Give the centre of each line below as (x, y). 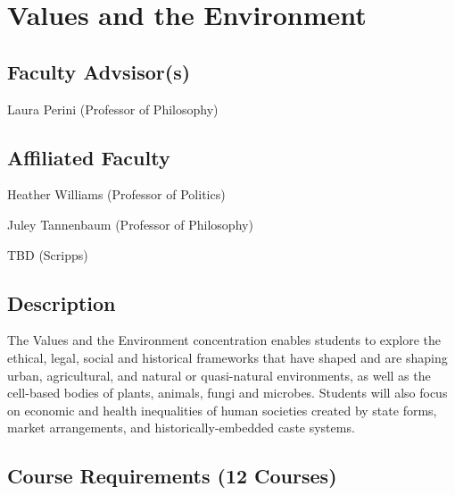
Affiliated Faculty (89, 157)
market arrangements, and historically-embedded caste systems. (181, 428)
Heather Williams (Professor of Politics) (116, 194)
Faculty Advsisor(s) (99, 71)
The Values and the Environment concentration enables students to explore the (224, 340)
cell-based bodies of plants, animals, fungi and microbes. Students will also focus (227, 393)
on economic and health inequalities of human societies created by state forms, (222, 410)
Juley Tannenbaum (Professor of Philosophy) (130, 224)
